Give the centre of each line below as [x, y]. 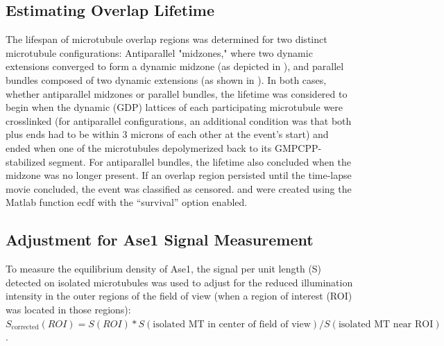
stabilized [26, 161]
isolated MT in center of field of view [232, 324]
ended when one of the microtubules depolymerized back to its [139, 147]
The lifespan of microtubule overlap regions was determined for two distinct [166, 39]
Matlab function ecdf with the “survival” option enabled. [127, 202]
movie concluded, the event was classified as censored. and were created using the [179, 188]
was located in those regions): [68, 309]
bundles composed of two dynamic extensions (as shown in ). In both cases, [166, 79]
